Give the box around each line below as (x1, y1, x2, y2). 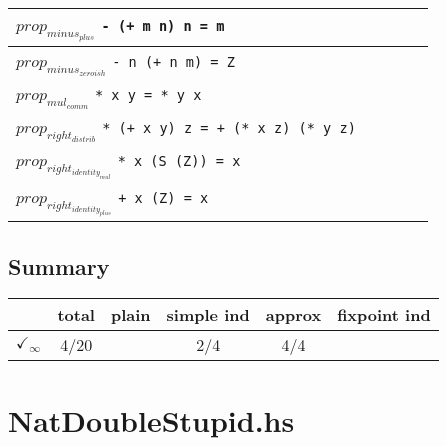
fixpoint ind (337, 303, 431, 327)
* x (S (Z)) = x (117, 153, 241, 170)
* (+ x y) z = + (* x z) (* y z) (102, 119, 356, 136)
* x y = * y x (94, 86, 202, 103)
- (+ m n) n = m (101, 18, 225, 34)
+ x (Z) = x (118, 189, 209, 206)
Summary (8, 250, 110, 281)
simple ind (166, 303, 250, 327)
